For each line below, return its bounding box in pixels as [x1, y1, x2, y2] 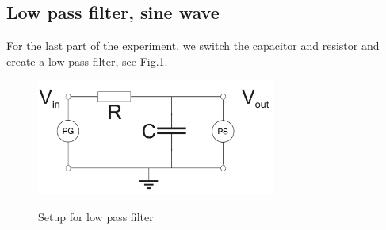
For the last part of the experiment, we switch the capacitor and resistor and [6, 37, 380, 54]
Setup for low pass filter [38, 209, 154, 225]
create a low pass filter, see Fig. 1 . [6, 52, 168, 69]
